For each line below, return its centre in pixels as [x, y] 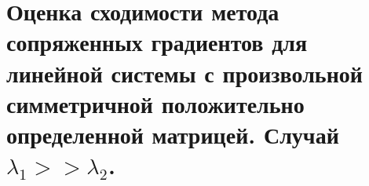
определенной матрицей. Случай [173, 134]
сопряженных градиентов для [157, 42]
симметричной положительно [155, 103]
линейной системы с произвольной [184, 73]
